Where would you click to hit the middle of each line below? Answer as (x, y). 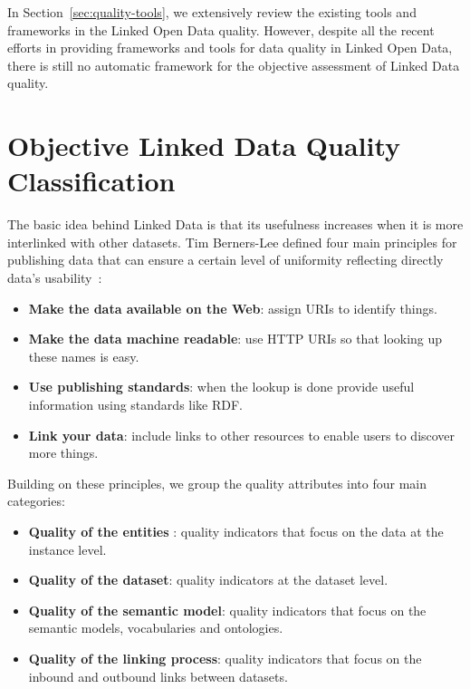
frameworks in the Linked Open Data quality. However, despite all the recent (221, 29)
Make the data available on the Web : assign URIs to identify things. (233, 308)
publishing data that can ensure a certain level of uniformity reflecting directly (225, 260)
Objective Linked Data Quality (204, 146)
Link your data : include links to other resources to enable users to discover (242, 435)
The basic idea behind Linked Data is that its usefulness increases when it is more (235, 224)
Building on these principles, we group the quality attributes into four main (217, 483)
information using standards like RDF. (136, 405)
